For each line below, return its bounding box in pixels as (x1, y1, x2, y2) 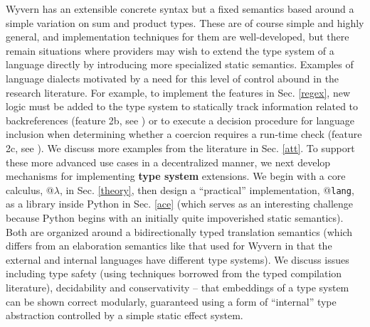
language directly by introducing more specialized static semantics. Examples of (6, 57, 354, 72)
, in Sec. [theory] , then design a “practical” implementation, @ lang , (59, 182, 354, 197)
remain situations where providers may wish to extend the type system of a (6, 43, 334, 58)
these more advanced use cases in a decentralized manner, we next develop (6, 154, 331, 169)
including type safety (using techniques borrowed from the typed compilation (6, 266, 342, 281)
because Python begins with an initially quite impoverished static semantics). (6, 210, 344, 225)
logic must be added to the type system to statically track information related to (6, 99, 359, 114)
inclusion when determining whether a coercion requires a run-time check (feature (6, 127, 362, 141)
